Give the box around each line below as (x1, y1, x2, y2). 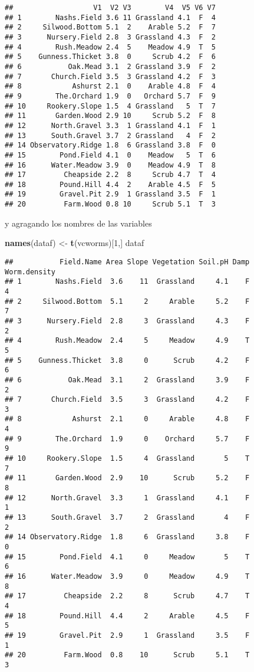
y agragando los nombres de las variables (5, 217, 152, 229)
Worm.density (5, 267, 55, 276)
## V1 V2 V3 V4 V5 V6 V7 (5, 4, 216, 12)
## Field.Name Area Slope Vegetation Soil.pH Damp (5, 257, 250, 266)
